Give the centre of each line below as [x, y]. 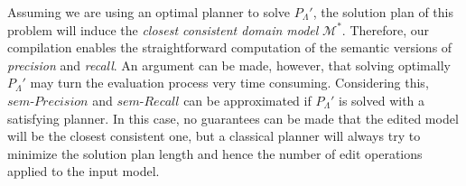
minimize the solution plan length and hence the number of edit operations [215, 153]
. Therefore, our [386, 29]
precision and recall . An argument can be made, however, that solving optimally [229, 65]
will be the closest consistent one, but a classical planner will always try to [214, 136]
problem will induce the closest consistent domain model [163, 29]
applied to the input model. [84, 171]
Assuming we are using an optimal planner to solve [149, 12]
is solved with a [382, 100]
